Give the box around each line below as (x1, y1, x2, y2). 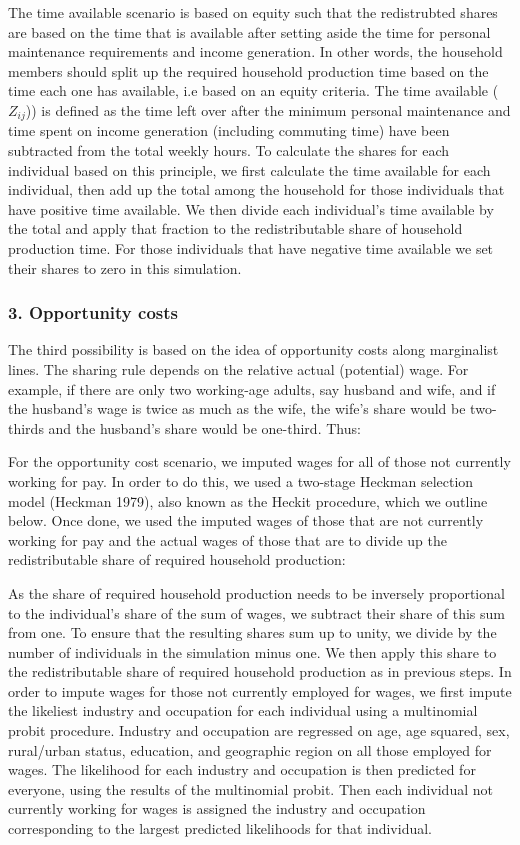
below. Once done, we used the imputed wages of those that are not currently (8, 510, 484, 531)
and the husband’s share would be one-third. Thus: (48, 417, 361, 438)
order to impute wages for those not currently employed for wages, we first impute (8, 680, 512, 701)
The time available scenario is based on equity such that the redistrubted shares (8, 2, 498, 22)
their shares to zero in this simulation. (8, 257, 242, 278)
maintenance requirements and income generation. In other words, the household (8, 41, 503, 62)
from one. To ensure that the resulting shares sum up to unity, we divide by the (8, 622, 497, 643)
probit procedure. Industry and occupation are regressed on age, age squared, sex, (8, 720, 510, 741)
